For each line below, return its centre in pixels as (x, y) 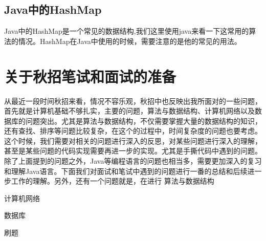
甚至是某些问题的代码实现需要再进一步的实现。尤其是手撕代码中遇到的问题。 (133, 151)
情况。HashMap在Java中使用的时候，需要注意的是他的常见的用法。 (130, 41)
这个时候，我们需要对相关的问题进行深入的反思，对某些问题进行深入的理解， (133, 140)
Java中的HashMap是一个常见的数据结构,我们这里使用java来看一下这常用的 (127, 31)
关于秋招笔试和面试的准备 (90, 76)
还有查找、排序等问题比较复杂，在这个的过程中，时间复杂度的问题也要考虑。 (133, 131)
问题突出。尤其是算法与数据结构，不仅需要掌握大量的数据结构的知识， (143, 120)
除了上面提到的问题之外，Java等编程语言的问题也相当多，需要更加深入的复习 (133, 161)
